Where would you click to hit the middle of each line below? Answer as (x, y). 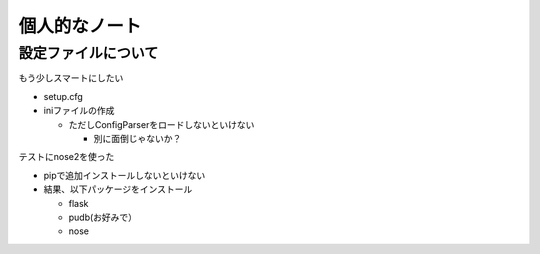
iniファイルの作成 (79, 111)
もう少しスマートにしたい (71, 78)
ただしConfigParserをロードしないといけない (161, 124)
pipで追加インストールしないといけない (124, 175)
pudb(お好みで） (103, 217)
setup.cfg (63, 96)
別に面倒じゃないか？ (137, 138)
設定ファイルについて (88, 53)
